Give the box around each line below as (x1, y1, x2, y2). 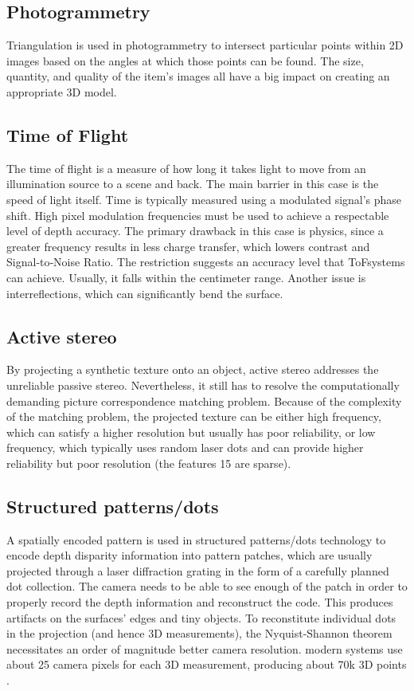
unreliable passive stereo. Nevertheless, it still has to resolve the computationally (6, 376, 400, 393)
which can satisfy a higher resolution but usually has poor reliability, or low (6, 423, 376, 440)
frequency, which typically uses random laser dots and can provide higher (6, 439, 364, 456)
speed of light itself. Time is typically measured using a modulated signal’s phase (6, 190, 402, 207)
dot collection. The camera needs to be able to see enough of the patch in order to (6, 578, 408, 595)
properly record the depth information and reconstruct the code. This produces (6, 594, 393, 611)
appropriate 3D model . (6, 83, 117, 100)
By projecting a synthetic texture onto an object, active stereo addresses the (6, 361, 379, 378)
